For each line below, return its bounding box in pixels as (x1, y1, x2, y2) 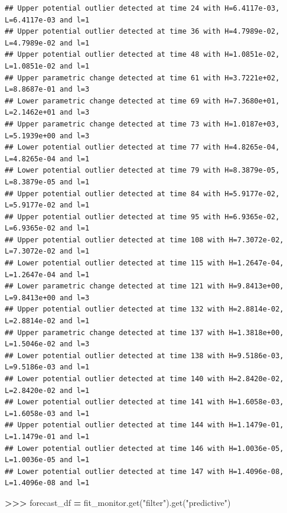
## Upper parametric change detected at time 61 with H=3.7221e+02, (5, 73, 280, 82)
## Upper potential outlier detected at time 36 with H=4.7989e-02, (5, 27, 280, 36)
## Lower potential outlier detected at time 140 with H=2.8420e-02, (5, 375, 284, 383)
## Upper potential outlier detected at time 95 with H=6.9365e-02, (5, 212, 280, 221)
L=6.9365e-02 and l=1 (5, 224, 90, 233)
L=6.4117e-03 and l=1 (5, 15, 90, 24)
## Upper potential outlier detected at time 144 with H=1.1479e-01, (5, 421, 284, 430)
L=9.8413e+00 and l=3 (5, 293, 90, 302)
